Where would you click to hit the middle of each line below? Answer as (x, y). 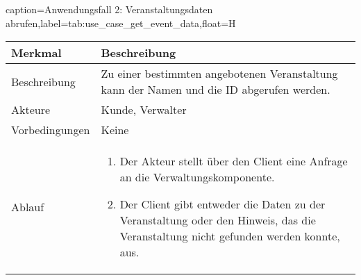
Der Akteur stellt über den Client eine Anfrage (234, 161)
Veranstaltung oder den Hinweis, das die (218, 220)
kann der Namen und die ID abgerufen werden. (216, 90)
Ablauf (28, 206)
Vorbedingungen (51, 130)
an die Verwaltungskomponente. (197, 177)
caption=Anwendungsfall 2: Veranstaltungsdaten (109, 9)
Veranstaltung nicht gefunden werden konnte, (230, 236)
